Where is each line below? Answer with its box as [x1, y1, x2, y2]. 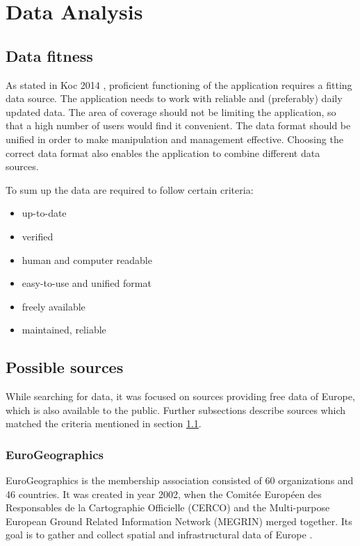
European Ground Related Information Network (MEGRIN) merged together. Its [6, 513, 352, 528]
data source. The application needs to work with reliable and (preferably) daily [6, 91, 343, 106]
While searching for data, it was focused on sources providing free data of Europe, [6, 389, 355, 404]
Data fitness [6, 44, 93, 66]
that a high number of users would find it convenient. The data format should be [6, 118, 351, 133]
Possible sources [6, 356, 124, 378]
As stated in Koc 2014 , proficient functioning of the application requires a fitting [6, 77, 352, 92]
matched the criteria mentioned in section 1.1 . [6, 416, 202, 431]
